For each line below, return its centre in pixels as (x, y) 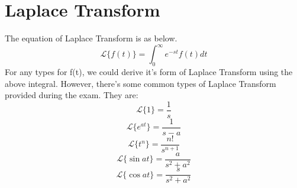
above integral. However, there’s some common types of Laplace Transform (141, 83)
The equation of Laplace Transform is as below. (91, 38)
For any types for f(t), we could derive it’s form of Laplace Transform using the (149, 72)
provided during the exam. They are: (72, 95)
